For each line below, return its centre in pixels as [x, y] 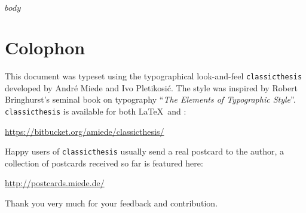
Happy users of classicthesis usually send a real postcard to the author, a [144, 151]
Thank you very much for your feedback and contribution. [111, 203]
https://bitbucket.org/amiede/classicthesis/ [85, 131]
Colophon [45, 47]
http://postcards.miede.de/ [55, 183]
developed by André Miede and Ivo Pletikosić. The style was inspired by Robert [152, 87]
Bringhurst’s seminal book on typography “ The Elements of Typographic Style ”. [150, 99]
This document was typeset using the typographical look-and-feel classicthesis [154, 76]
